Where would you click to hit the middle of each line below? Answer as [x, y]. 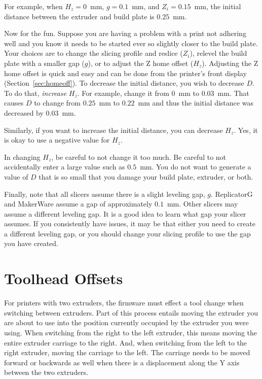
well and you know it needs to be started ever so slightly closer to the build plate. [131, 43]
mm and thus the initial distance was [196, 103]
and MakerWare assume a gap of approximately [78, 204]
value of [16, 176]
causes [14, 103]
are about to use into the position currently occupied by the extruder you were [126, 322]
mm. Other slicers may [202, 204]
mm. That [233, 93]
